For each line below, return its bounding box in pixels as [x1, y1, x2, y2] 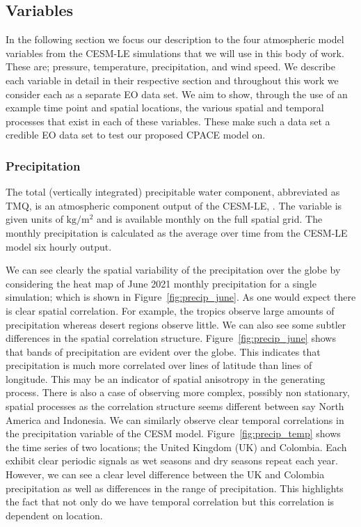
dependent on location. [6, 508, 103, 522]
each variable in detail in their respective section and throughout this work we [6, 72, 339, 87]
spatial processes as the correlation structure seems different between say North [6, 399, 344, 414]
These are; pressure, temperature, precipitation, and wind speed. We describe [6, 59, 335, 74]
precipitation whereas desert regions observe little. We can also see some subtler [6, 317, 346, 331]
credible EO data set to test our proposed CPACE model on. [6, 127, 266, 142]
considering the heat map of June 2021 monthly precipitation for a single [6, 276, 316, 290]
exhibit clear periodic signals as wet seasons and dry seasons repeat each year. [6, 453, 339, 468]
